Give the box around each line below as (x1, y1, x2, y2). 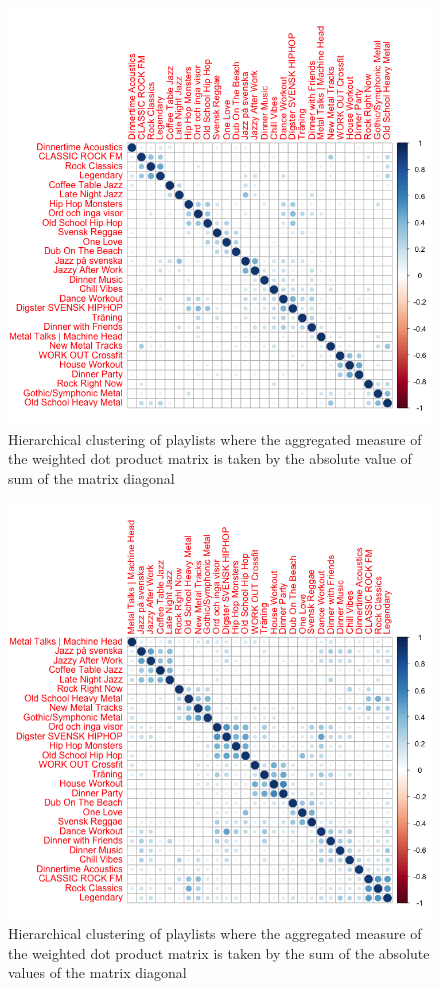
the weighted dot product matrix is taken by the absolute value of (8, 448, 412, 469)
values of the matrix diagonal (8, 962, 187, 983)
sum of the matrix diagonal (8, 467, 175, 488)
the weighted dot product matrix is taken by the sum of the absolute (8, 942, 430, 963)
